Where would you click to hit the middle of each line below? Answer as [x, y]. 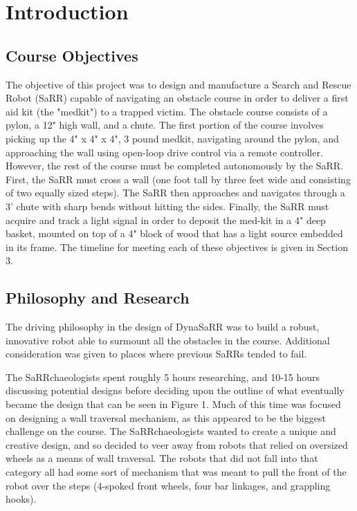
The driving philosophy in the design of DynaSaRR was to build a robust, [163, 327]
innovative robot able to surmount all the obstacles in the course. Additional [168, 340]
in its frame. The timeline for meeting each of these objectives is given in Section [177, 247]
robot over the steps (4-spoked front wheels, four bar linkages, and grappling [168, 485]
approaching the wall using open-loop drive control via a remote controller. [164, 152]
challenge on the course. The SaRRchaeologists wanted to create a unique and [171, 431]
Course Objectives [72, 55]
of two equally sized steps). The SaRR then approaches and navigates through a [175, 193]
